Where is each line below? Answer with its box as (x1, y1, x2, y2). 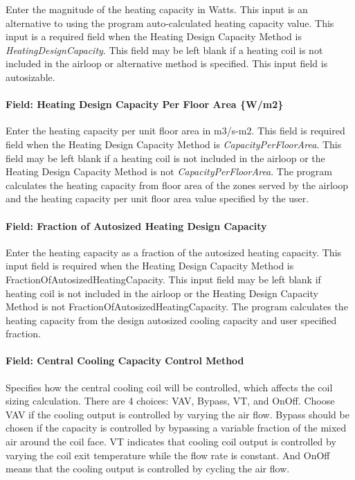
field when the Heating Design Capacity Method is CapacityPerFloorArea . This (6, 136, 342, 151)
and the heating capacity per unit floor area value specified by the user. (6, 191, 309, 206)
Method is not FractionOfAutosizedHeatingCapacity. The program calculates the (6, 299, 348, 314)
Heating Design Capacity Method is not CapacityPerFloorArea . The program (6, 164, 333, 179)
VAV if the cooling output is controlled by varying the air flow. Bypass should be (6, 407, 349, 421)
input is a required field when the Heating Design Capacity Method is (6, 29, 302, 44)
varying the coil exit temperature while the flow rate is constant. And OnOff (6, 447, 330, 462)
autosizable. (6, 69, 55, 84)
